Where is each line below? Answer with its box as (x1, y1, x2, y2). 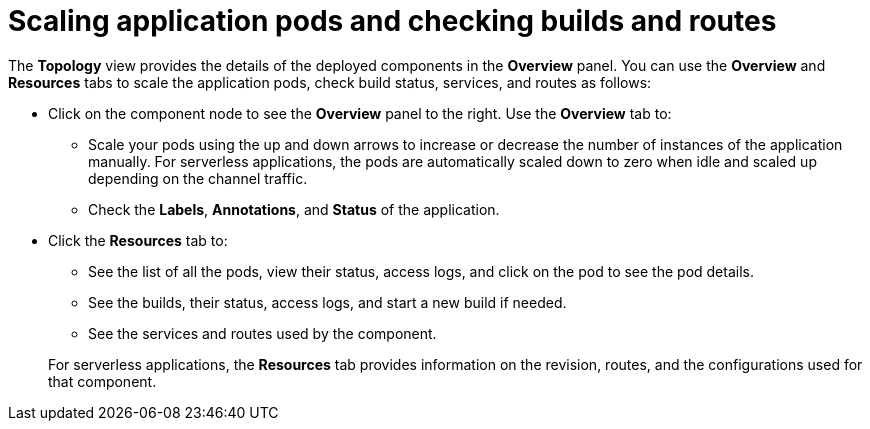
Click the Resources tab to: (48, 231, 228, 249)
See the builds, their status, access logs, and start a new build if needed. (88, 293, 567, 311)
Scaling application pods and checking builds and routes (8, 4, 777, 38)
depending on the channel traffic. (88, 169, 308, 187)
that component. (48, 372, 157, 390)
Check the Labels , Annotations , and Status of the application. (88, 200, 500, 218)
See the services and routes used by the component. (88, 324, 437, 342)
